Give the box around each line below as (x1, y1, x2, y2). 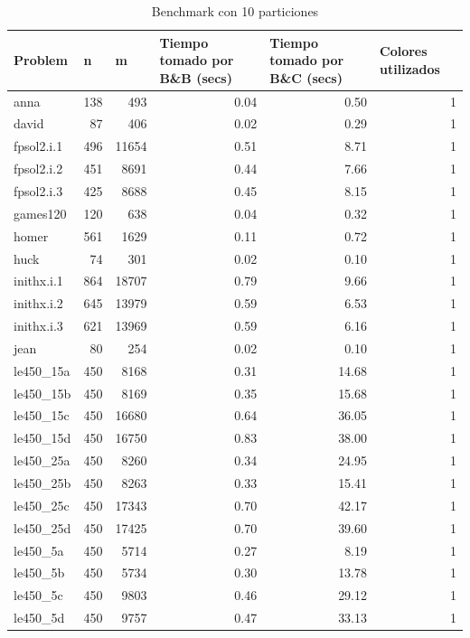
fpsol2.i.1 (14, 136, 63, 155)
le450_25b (14, 473, 71, 492)
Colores (380, 42, 428, 61)
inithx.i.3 (14, 316, 63, 335)
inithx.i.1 (14, 271, 63, 290)
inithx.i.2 (14, 294, 63, 313)
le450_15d (14, 428, 71, 447)
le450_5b (14, 563, 65, 582)
